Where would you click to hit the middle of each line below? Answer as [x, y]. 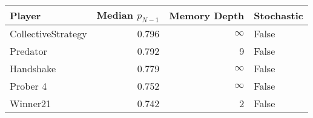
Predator [28, 51]
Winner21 [31, 104]
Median [115, 15]
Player [25, 15]
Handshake [33, 69]
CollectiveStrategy [48, 34]
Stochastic [278, 15]
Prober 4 [28, 86]
